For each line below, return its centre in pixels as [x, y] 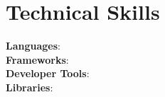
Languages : [33, 46]
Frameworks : [37, 59]
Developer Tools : [48, 73]
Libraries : [30, 87]
